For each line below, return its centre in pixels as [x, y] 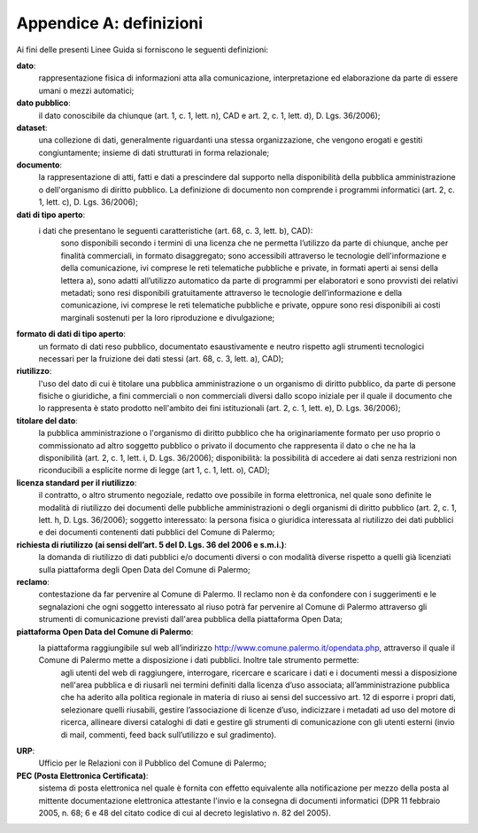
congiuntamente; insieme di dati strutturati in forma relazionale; [154, 152]
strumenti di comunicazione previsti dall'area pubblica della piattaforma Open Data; [190, 619]
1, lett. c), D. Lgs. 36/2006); [89, 202]
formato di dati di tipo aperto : [71, 334]
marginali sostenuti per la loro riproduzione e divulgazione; [168, 317]
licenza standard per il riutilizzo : [77, 482]
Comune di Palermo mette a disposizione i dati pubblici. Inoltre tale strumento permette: [199, 660]
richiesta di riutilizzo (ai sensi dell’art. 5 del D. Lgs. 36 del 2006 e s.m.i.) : [151, 544]
